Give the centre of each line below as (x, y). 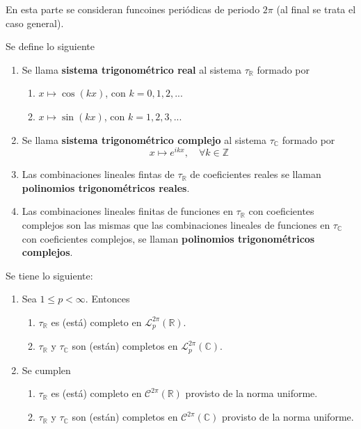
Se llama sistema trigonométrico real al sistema (131, 69)
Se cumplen (46, 370)
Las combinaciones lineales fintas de (98, 174)
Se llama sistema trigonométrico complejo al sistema (144, 139)
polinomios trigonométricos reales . (106, 187)
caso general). (35, 23)
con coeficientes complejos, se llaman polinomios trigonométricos (168, 238)
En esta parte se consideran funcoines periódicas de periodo (133, 9)
